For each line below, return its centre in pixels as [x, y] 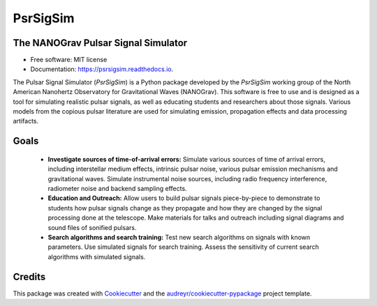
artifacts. [26, 121]
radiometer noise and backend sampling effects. [118, 188]
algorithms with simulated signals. [97, 257]
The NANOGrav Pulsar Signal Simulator [100, 43]
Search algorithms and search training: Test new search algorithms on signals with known [179, 237]
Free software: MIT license [69, 60]
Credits [29, 276]
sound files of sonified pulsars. [92, 227]
